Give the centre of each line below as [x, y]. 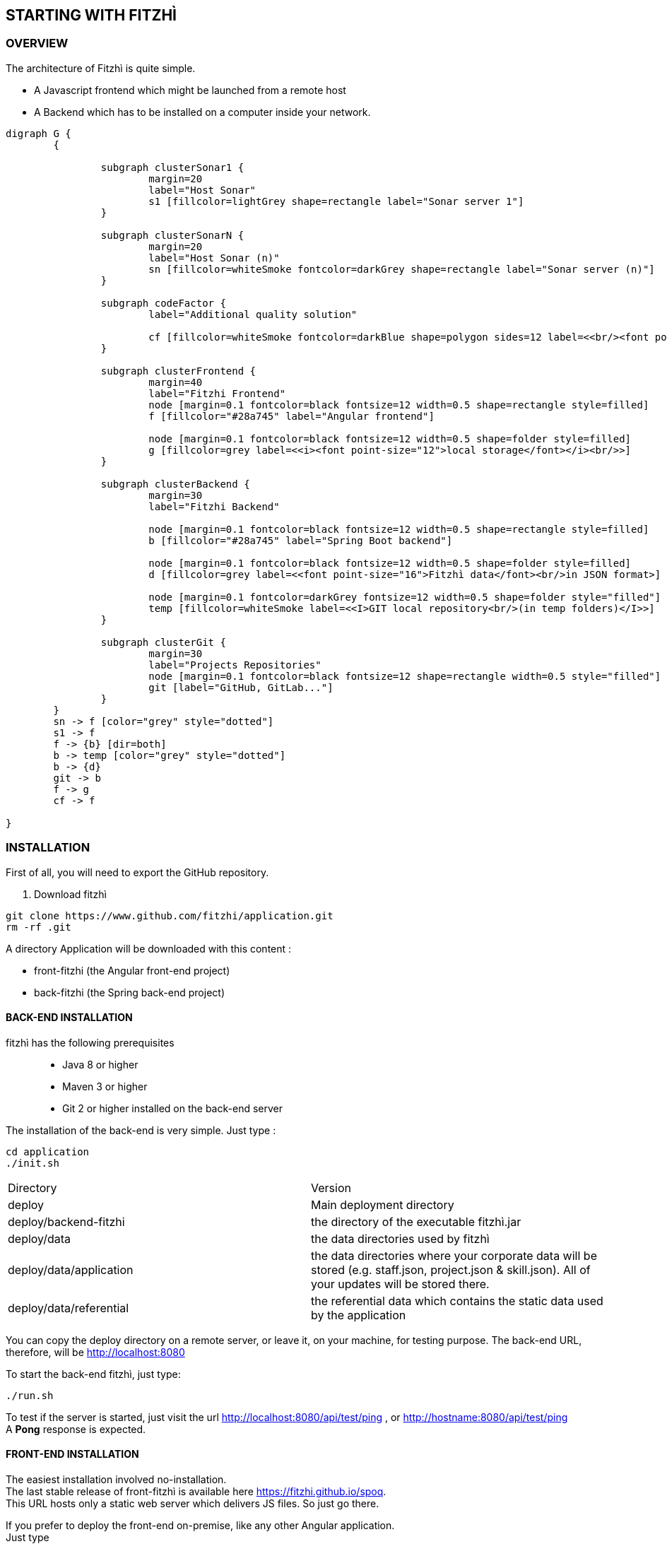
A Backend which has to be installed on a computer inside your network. [202, 112]
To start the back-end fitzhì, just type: [93, 1374]
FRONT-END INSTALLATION [72, 1454]
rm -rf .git [39, 927]
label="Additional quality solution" [253, 314]
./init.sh [33, 1163]
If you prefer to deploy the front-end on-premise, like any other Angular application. [200, 1525]
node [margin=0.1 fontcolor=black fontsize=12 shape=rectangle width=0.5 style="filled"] [405, 676]
